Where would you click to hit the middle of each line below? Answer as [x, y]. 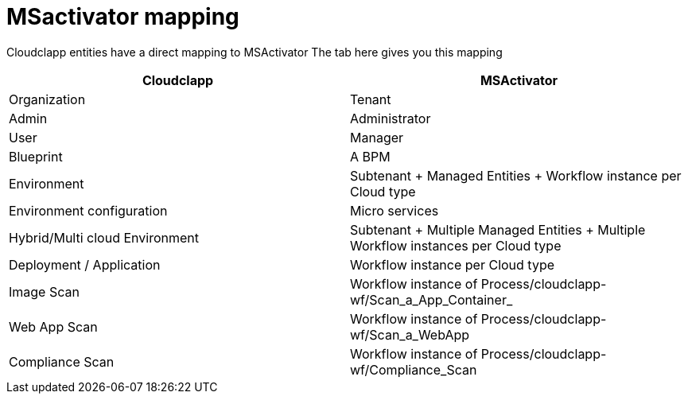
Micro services [395, 210]
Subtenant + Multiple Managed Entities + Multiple [498, 229]
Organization [47, 99]
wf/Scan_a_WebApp [410, 334]
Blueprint [36, 156]
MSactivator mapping [123, 17]
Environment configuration [88, 210]
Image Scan [44, 291]
